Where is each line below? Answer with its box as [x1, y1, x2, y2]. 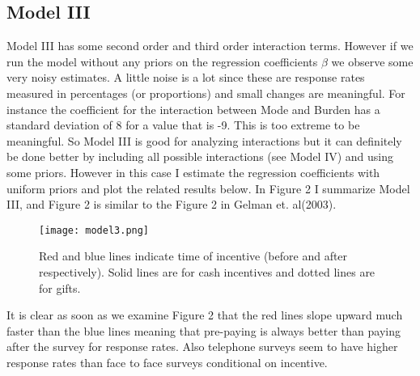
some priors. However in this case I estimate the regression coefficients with [6, 163, 380, 180]
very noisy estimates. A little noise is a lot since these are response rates [6, 69, 365, 86]
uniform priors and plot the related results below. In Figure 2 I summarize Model [6, 180, 410, 196]
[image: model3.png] [39, 224, 150, 236]
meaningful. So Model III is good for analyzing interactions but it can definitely [6, 132, 402, 149]
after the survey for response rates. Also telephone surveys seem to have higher [6, 338, 398, 355]
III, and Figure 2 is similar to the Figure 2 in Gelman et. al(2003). [6, 196, 337, 213]
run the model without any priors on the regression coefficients [6, 53, 318, 70]
